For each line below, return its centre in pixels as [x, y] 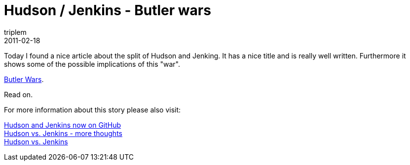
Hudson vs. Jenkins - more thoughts [63, 133]
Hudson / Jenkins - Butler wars [108, 10]
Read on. [19, 94]
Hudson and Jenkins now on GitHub [63, 125]
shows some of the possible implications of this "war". [92, 64]
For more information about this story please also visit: [93, 110]
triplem [15, 32]
